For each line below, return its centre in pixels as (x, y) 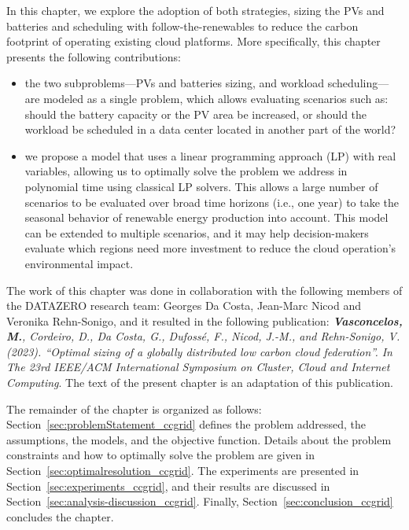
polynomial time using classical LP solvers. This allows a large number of (201, 186)
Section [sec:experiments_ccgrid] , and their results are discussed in (168, 486)
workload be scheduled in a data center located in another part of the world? (210, 129)
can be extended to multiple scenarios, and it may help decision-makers (197, 232)
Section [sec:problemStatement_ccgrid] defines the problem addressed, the (186, 424)
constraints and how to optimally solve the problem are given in (160, 455)
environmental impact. (79, 263)
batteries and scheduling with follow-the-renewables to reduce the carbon (182, 26)
